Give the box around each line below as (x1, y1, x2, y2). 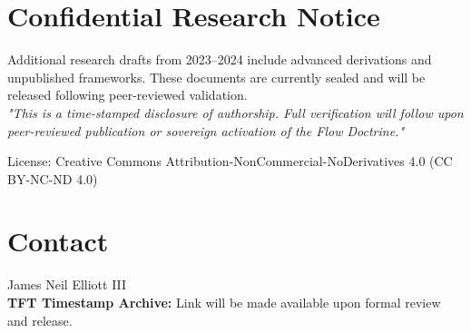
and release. (7, 310, 73, 329)
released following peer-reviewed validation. (7, 85, 248, 104)
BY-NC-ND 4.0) (7, 169, 98, 188)
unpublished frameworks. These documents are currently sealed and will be (7, 67, 426, 86)
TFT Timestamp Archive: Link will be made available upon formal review (7, 293, 441, 311)
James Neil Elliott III (7, 275, 127, 294)
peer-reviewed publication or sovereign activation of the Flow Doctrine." (7, 121, 405, 140)
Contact (7, 222, 109, 260)
